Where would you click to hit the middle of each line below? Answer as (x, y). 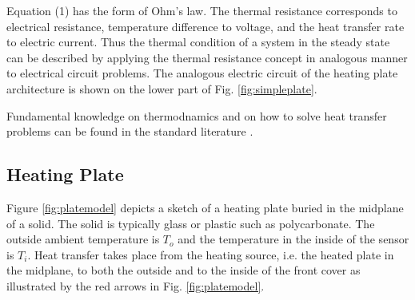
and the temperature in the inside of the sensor (293, 239)
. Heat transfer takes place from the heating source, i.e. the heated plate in (211, 254)
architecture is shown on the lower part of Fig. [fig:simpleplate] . (162, 88)
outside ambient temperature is (83, 239)
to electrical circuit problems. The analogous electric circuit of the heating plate (202, 73)
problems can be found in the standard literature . (130, 131)
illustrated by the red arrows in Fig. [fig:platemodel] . (136, 285)
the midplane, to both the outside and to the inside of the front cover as (184, 270)
